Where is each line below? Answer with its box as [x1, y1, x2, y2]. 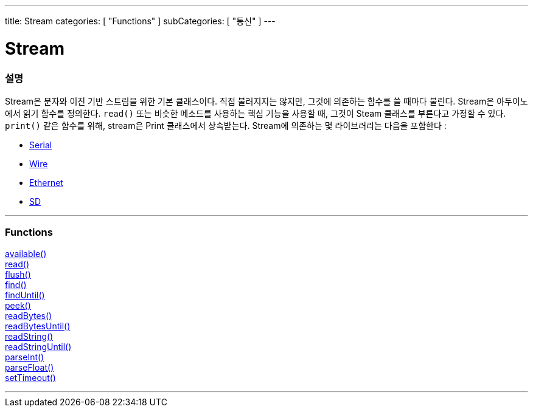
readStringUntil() [5, 341, 72, 352]
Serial [29, 139, 52, 150]
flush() [5, 269, 31, 280]
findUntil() [5, 289, 45, 300]
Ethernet [29, 177, 63, 188]
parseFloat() [5, 362, 54, 373]
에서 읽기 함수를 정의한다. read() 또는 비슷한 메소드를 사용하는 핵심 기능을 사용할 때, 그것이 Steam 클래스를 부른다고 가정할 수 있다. [5, 108, 506, 118]
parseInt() [5, 351, 44, 362]
